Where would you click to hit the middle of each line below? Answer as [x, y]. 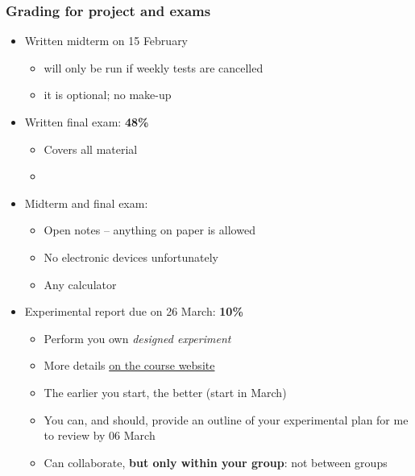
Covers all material [91, 149]
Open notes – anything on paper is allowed [149, 230]
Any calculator [80, 284]
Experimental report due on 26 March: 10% [134, 311]
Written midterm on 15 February [106, 41]
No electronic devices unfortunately [131, 257]
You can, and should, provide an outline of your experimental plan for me [226, 419]
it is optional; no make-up [108, 95]
